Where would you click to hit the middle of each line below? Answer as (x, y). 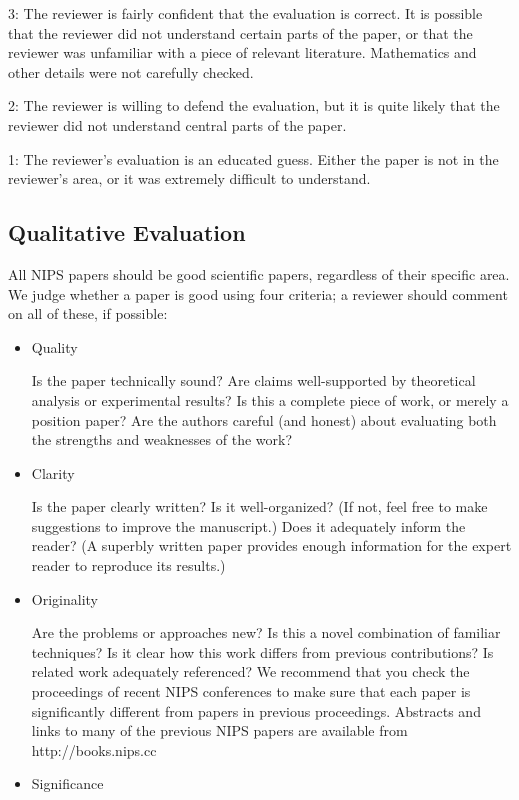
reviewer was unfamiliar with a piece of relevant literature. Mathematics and (242, 52)
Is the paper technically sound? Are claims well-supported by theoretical (253, 380)
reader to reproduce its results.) (128, 565)
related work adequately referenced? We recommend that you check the (250, 671)
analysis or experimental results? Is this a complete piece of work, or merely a (270, 399)
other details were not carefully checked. (131, 71)
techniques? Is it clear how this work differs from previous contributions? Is (262, 651)
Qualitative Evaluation (127, 232)
